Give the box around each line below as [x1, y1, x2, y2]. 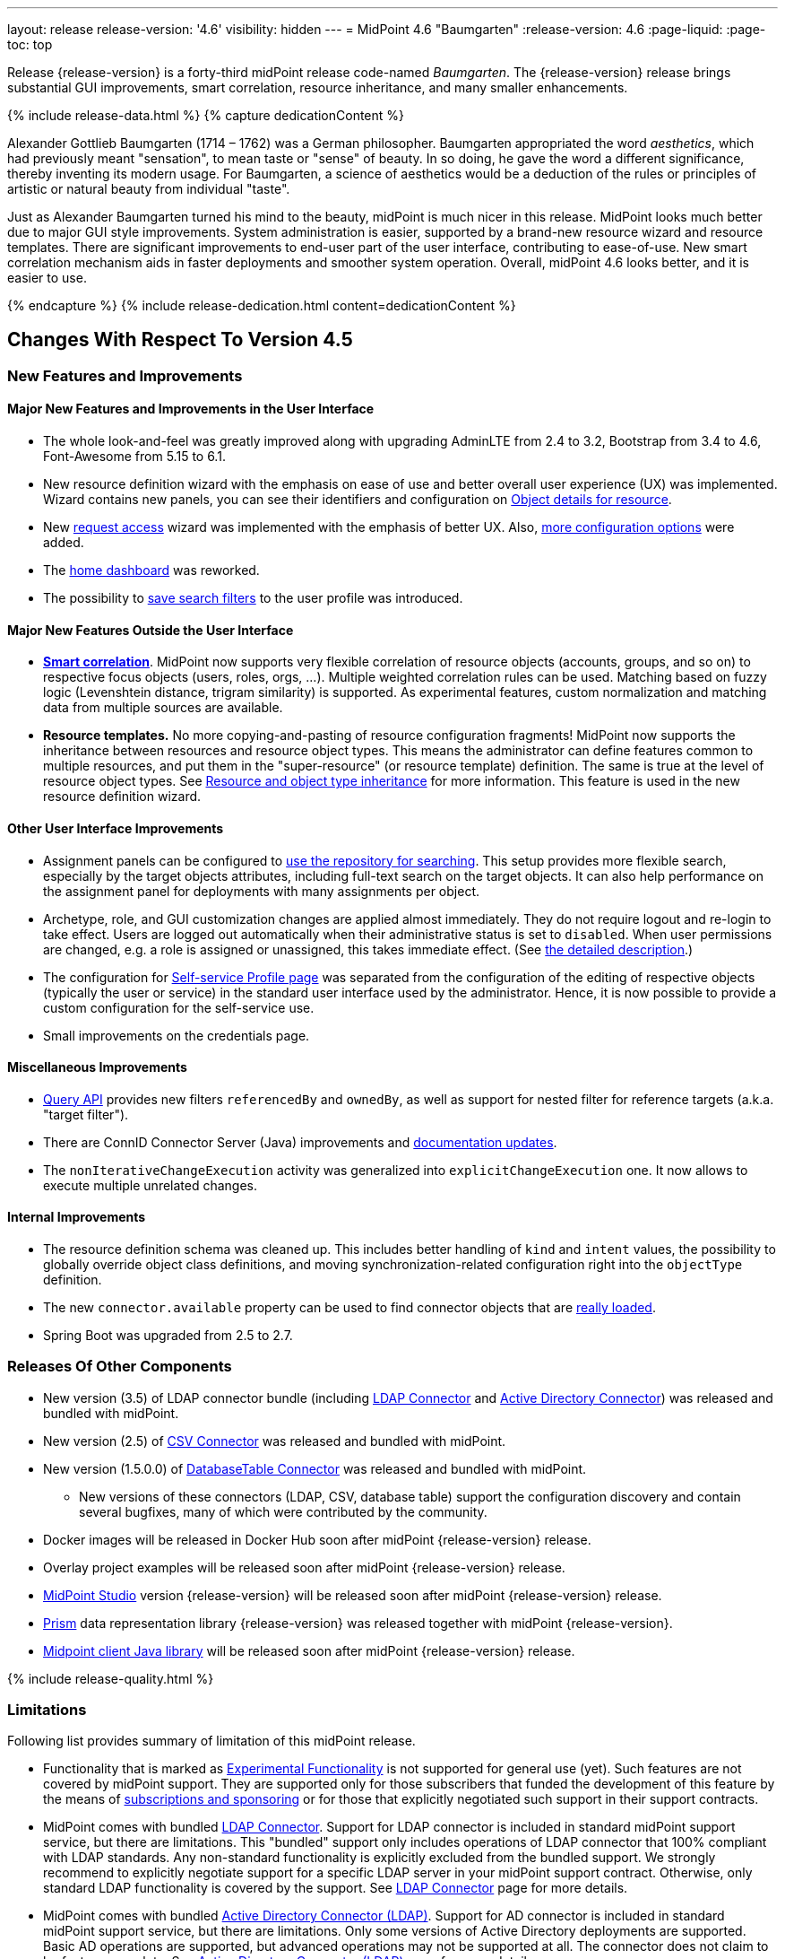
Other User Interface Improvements [7, 820, 224, 836]
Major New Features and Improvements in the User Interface [7, 401, 375, 417]
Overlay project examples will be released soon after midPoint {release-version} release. [43, 1559, 565, 1575]
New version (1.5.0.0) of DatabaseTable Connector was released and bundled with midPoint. [43, 1460, 587, 1476]
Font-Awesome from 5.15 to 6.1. [43, 448, 226, 465]
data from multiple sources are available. [43, 700, 283, 716]
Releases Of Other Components [7, 1357, 232, 1376]
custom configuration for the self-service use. [43, 999, 315, 1015]
